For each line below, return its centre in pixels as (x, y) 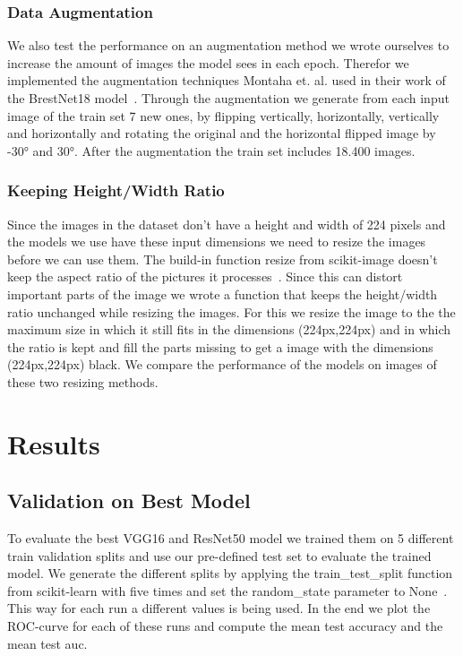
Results (54, 443)
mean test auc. (47, 643)
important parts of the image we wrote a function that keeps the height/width (223, 293)
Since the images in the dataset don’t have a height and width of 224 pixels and (227, 224)
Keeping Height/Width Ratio (116, 190)
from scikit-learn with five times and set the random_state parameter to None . (227, 590)
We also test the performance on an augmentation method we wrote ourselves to (228, 45)
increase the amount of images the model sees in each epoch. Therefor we (208, 62)
